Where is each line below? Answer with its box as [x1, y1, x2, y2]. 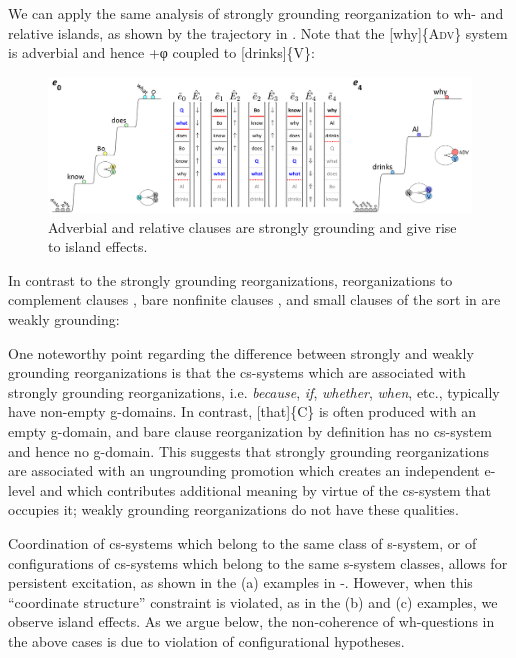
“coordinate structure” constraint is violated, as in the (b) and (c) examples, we [8, 591, 498, 612]
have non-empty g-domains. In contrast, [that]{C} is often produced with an [8, 401, 477, 422]
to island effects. [48, 236, 148, 257]
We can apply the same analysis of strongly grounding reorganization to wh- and [8, 3, 504, 23]
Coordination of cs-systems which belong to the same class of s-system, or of [8, 532, 477, 553]
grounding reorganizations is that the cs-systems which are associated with [8, 362, 466, 383]
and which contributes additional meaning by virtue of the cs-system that [39, 479, 491, 500]
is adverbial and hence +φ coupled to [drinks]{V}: [8, 42, 316, 63]
